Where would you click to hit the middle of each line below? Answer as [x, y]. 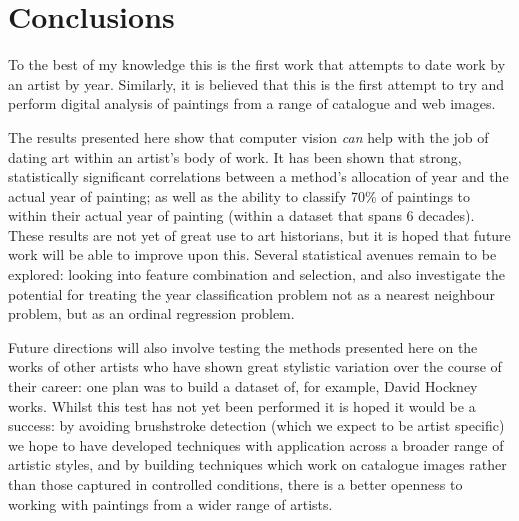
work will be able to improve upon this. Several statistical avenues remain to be [252, 254]
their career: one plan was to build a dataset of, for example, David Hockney [243, 386]
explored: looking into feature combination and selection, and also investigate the [256, 274]
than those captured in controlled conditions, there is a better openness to [235, 484]
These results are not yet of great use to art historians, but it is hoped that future [259, 234]
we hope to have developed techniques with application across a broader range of [256, 444]
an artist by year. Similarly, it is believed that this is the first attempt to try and [256, 83]
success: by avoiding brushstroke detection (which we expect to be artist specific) [256, 425]
